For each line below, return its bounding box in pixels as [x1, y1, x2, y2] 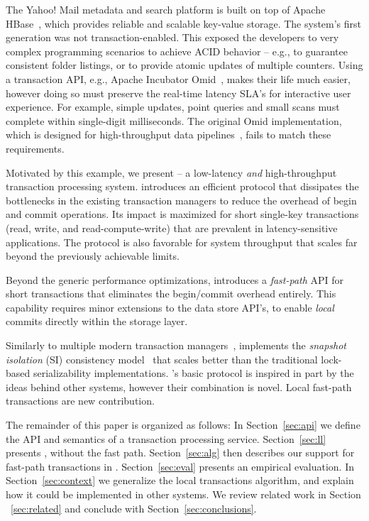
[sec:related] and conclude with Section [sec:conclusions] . [11, 500, 257, 515]
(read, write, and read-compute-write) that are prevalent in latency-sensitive [6, 220, 338, 235]
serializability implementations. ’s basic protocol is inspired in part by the [33, 366, 354, 380]
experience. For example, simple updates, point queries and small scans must [6, 99, 340, 114]
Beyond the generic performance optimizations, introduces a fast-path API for [6, 272, 344, 287]
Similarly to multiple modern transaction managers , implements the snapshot [6, 338, 346, 353]
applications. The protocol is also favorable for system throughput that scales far [6, 234, 358, 249]
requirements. [6, 141, 65, 155]
